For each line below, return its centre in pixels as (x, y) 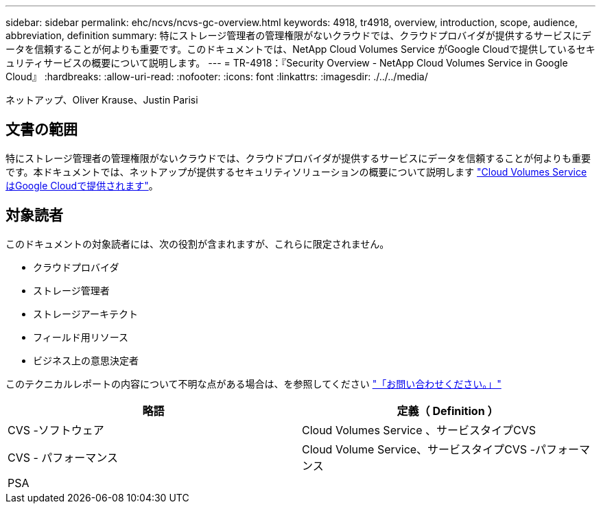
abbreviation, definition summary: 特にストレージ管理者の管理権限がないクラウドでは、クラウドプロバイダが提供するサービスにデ (298, 35)
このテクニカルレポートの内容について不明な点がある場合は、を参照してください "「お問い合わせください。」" (254, 383)
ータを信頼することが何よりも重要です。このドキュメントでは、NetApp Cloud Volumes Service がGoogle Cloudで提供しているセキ (300, 49)
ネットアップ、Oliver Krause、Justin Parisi (102, 100)
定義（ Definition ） (448, 411)
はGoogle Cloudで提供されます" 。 (82, 185)
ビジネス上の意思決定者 (86, 360)
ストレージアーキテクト (85, 313)
